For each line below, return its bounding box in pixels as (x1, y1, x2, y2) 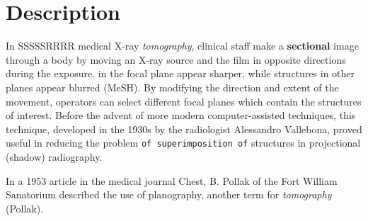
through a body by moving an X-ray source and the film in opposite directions (6, 52, 346, 67)
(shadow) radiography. (6, 149, 103, 164)
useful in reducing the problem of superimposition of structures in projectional (6, 135, 361, 150)
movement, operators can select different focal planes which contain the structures (6, 93, 362, 108)
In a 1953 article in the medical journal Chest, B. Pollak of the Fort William (6, 173, 338, 188)
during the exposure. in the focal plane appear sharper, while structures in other (6, 66, 355, 81)
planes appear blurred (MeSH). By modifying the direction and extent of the (6, 79, 339, 94)
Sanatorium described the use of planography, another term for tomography (6, 187, 332, 202)
